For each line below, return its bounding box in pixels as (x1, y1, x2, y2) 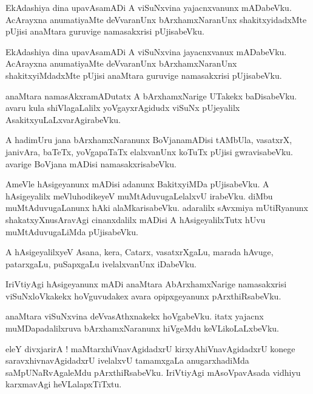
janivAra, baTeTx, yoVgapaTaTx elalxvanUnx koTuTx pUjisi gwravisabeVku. (5, 145, 293, 158)
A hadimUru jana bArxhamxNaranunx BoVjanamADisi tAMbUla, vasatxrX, (5, 133, 292, 146)
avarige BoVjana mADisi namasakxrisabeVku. (5, 157, 177, 170)
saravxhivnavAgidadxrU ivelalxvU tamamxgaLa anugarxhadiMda (5, 354, 249, 367)
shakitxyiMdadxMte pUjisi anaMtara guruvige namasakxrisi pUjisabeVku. (5, 68, 282, 81)
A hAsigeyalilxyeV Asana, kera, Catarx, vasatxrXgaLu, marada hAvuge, (5, 245, 274, 258)
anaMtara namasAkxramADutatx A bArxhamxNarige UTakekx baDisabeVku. (5, 89, 297, 102)
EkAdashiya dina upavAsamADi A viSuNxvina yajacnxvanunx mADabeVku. (5, 1, 292, 13)
